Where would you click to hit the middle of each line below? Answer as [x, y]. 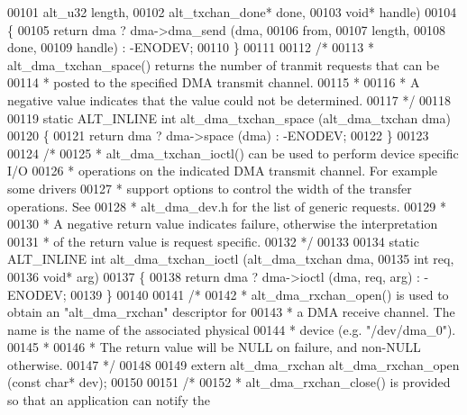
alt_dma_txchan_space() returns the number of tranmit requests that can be [224, 64]
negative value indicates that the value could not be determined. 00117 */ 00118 [229, 99]
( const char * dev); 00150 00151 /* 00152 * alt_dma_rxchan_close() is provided [229, 382]
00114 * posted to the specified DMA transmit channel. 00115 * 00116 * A [214, 82]
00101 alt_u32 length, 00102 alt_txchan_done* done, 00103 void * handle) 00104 [232, 12]
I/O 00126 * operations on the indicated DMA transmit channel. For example [223, 171]
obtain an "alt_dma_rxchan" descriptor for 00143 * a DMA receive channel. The [231, 312]
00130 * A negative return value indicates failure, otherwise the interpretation [223, 224]
